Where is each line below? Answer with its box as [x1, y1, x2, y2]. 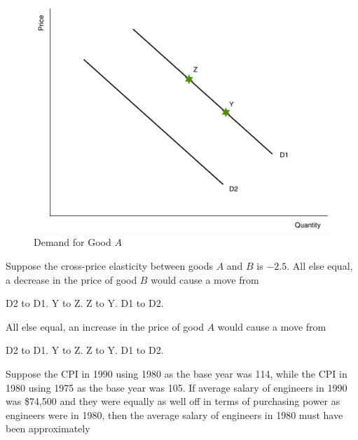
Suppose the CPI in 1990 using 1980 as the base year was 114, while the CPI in [6, 366, 347, 380]
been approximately [6, 421, 90, 436]
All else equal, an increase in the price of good [6, 319, 204, 334]
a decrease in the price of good [6, 272, 137, 287]
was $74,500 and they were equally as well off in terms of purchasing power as [6, 394, 340, 408]
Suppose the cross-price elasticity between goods [6, 258, 213, 273]
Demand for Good [34, 235, 111, 249]
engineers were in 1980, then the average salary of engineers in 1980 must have [6, 407, 343, 422]
